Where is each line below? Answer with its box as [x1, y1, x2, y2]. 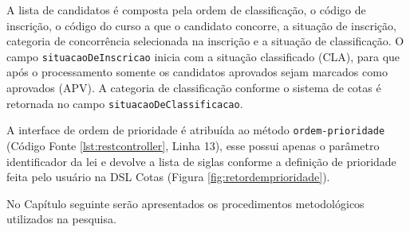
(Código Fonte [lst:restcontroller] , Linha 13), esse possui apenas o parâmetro [6, 137, 380, 153]
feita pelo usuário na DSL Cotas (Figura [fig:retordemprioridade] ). [6, 168, 330, 185]
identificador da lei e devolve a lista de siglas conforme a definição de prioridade [6, 153, 396, 169]
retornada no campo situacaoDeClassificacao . [6, 95, 243, 111]
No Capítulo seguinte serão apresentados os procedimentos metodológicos [6, 195, 365, 211]
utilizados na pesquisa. [6, 211, 116, 227]
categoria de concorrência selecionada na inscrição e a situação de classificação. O [6, 33, 404, 49]
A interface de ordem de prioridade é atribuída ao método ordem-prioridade [6, 122, 385, 138]
